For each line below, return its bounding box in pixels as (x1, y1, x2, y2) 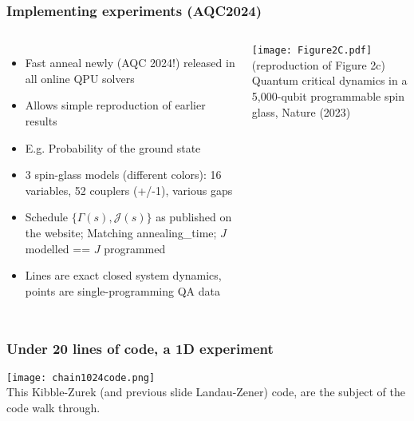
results (25, 113, 57, 129)
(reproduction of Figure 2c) (251, 56, 386, 73)
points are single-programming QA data (25, 282, 220, 299)
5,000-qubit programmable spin (251, 88, 404, 105)
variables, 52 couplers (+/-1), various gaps (25, 181, 233, 198)
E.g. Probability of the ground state (25, 139, 201, 156)
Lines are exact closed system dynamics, (25, 267, 222, 284)
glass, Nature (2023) (251, 103, 351, 120)
